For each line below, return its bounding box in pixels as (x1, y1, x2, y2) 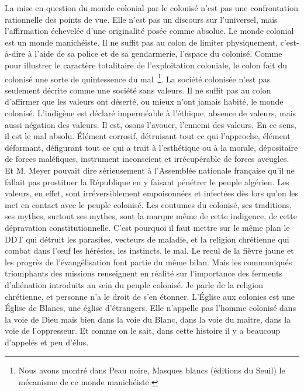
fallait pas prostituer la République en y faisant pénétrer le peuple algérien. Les (5, 175, 289, 188)
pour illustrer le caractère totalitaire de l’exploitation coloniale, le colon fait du (5, 58, 287, 71)
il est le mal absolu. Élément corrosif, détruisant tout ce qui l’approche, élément (5, 130, 291, 142)
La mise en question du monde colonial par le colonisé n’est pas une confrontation (5, 2, 298, 13)
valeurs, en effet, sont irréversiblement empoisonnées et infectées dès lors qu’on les (5, 187, 299, 199)
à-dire (5, 47, 26, 60)
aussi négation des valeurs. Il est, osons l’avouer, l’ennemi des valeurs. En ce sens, (5, 118, 296, 130)
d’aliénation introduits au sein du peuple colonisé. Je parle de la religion (5, 278, 263, 290)
